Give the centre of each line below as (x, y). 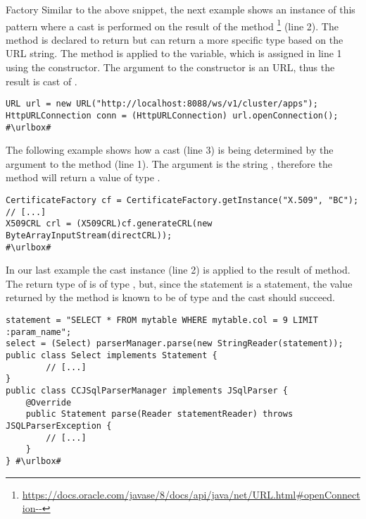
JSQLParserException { (59, 426)
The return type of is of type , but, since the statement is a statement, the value (179, 283)
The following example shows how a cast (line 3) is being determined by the (170, 150)
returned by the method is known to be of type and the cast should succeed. (170, 297)
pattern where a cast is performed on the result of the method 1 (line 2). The (172, 25)
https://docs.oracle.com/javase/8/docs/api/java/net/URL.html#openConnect (191, 494)
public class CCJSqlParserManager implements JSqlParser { (147, 390)
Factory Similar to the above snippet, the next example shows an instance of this (181, 9)
